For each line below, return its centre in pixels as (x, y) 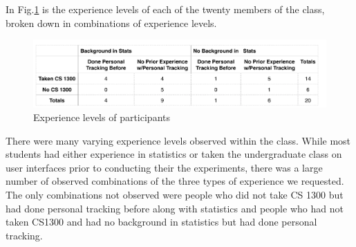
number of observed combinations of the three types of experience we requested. (175, 181)
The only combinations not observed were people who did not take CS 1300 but (175, 194)
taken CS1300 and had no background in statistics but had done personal (161, 222)
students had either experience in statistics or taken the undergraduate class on (174, 154)
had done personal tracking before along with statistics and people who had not (175, 208)
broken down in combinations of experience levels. (111, 22)
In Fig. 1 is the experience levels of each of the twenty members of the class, (165, 9)
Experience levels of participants (102, 117)
